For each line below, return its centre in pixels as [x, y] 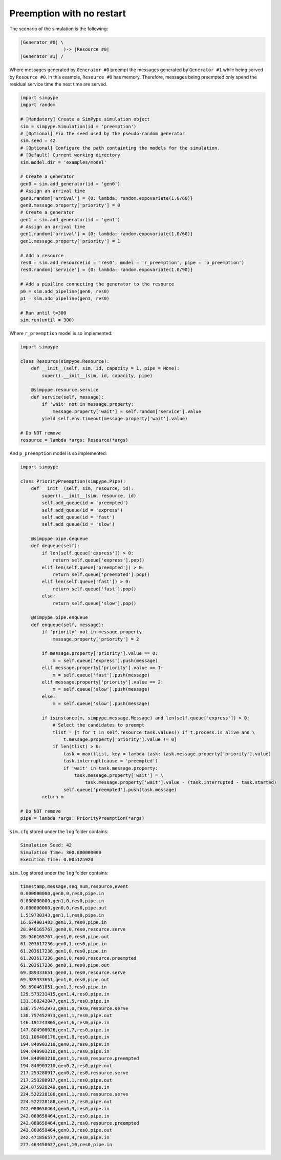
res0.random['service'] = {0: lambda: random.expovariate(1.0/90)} [107, 270]
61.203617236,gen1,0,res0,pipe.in [63, 951]
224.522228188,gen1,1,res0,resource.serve [74, 1094]
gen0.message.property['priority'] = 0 [70, 205]
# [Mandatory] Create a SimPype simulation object [85, 119]
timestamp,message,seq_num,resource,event [74, 887]
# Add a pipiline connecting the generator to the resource [97, 284]
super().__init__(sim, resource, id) [89, 495]
